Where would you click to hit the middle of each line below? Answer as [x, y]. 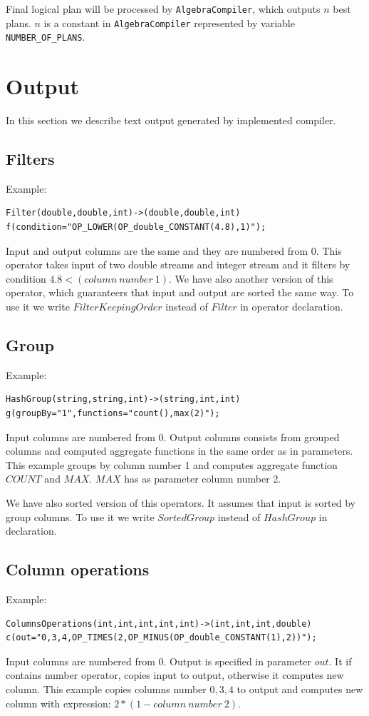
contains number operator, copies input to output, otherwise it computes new [175, 675]
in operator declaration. [292, 307]
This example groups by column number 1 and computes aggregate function [172, 464]
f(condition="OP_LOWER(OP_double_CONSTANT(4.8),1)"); [136, 227]
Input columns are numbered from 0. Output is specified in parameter [159, 661]
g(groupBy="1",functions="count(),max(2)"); [113, 414]
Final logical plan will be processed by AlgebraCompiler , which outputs [163, 9]
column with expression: [58, 703]
